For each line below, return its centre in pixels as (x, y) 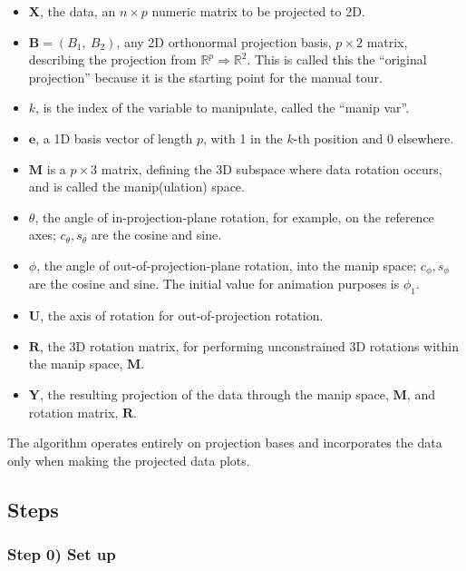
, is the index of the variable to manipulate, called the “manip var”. (223, 108)
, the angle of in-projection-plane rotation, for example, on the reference (234, 217)
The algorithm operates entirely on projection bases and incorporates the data (225, 443)
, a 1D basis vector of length (114, 138)
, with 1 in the (243, 138)
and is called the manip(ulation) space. (136, 187)
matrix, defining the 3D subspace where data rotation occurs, (272, 168)
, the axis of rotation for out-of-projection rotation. (182, 315)
